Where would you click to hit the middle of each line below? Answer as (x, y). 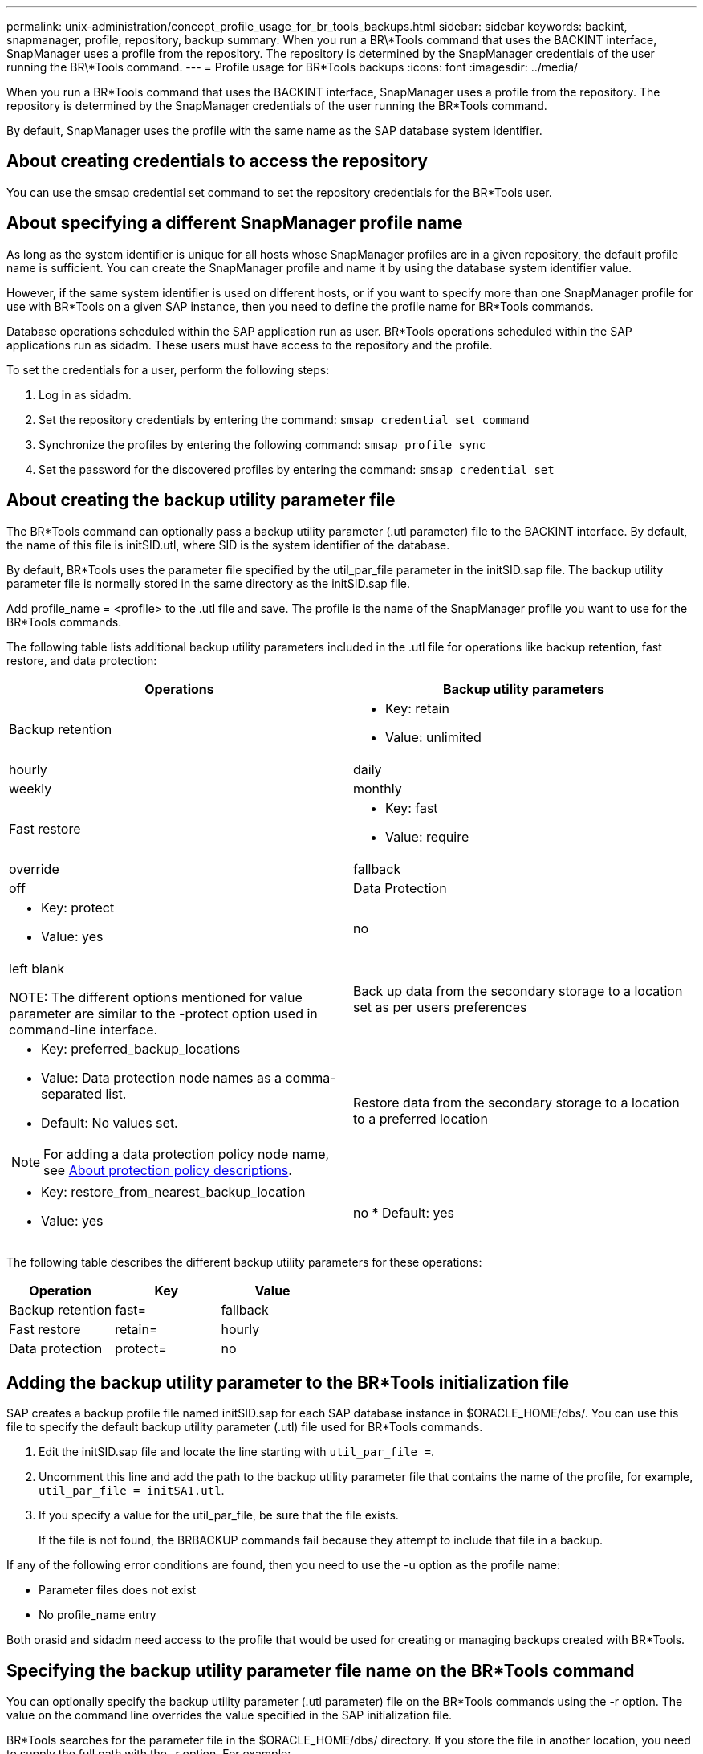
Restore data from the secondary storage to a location (516, 1102)
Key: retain (417, 708)
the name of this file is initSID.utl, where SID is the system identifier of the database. (228, 545)
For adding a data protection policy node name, (187, 1154)
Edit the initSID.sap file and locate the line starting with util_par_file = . (236, 1452)
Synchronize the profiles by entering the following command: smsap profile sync (262, 444)
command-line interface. (83, 1029)
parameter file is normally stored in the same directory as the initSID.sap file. (209, 583)
